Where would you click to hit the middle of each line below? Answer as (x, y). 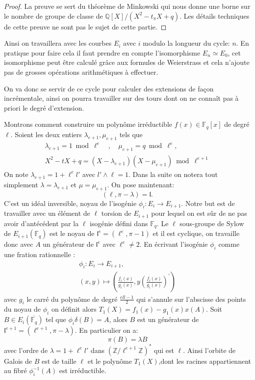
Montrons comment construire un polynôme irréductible (88, 124)
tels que (131, 134)
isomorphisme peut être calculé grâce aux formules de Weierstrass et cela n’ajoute (127, 62)
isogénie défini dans (119, 223)
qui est (164, 350)
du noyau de (23, 309)
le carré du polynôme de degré (72, 299)
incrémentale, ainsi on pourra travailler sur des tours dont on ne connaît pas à (121, 98)
